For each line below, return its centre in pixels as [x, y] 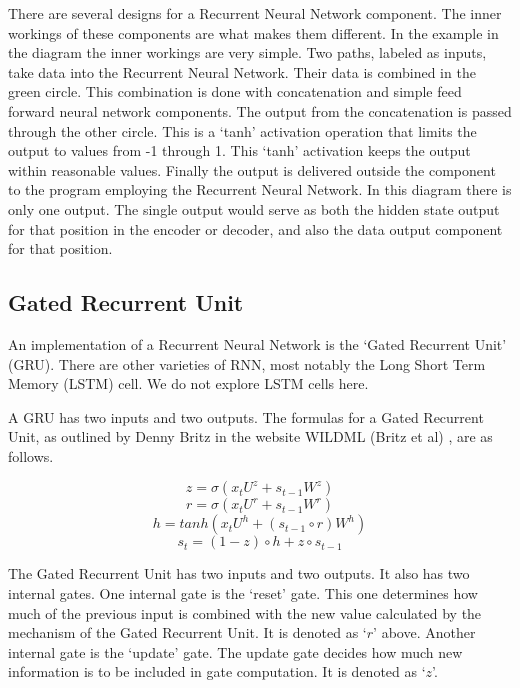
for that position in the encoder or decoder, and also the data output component [255, 228]
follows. [31, 455]
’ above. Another [424, 632]
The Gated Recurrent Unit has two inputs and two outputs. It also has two [239, 573]
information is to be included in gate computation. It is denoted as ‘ [217, 671]
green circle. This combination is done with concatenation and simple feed [235, 91]
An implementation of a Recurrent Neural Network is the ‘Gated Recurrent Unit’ [257, 343]
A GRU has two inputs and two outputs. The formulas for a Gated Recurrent [246, 416]
